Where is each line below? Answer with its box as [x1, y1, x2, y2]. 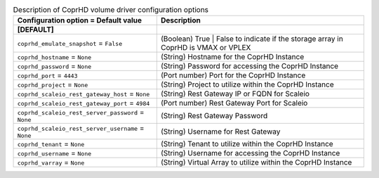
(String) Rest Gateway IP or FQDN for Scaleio [160, 89, 310, 98]
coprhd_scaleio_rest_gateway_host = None [17, 89, 150, 98]
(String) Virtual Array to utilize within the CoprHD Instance [160, 158, 352, 167]
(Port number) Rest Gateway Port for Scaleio [160, 98, 308, 108]
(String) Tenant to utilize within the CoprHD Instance [160, 139, 333, 149]
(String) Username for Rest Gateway [160, 127, 281, 136]
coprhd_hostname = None [17, 52, 92, 62]
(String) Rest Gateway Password [160, 110, 268, 120]
